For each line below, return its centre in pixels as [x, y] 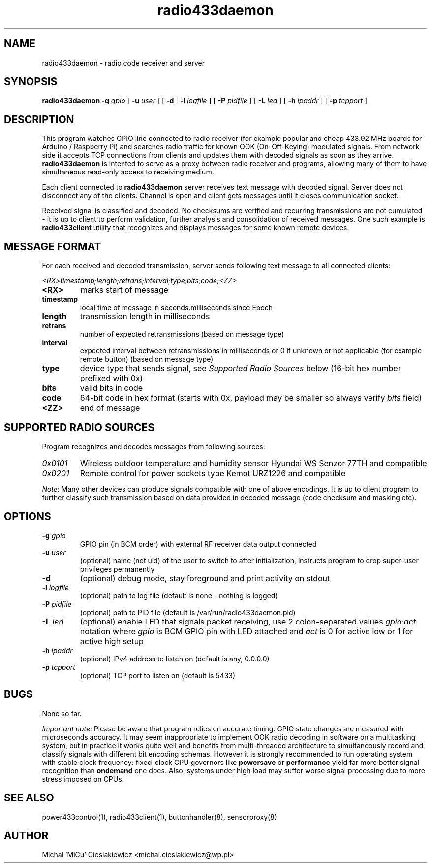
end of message [110, 408]
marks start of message [124, 290]
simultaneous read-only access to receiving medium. [128, 172]
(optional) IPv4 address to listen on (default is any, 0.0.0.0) [175, 659]
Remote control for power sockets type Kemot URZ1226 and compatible [213, 473]
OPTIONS [28, 517]
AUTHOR [26, 835]
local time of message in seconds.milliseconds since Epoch [176, 308]
